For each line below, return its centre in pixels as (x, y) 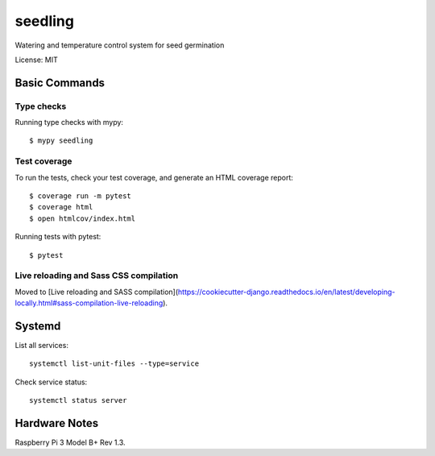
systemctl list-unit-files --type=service (114, 364)
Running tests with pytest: (58, 237)
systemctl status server (78, 400)
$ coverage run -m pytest (81, 196)
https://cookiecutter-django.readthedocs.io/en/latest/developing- (286, 292)
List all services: (41, 346)
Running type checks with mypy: (69, 122)
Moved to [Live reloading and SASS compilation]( (97, 292)
